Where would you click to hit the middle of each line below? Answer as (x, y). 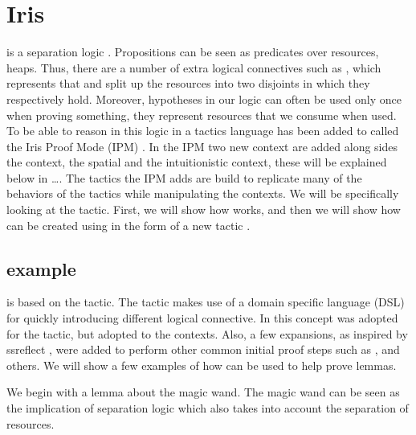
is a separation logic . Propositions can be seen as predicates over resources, (193, 52)
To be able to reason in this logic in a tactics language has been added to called (203, 131)
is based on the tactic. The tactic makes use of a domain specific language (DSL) (206, 302)
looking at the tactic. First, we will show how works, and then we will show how (204, 209)
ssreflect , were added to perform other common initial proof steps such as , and (203, 349)
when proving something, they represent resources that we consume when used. (202, 115)
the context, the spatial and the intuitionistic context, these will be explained (197, 162)
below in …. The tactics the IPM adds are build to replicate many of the (184, 177)
